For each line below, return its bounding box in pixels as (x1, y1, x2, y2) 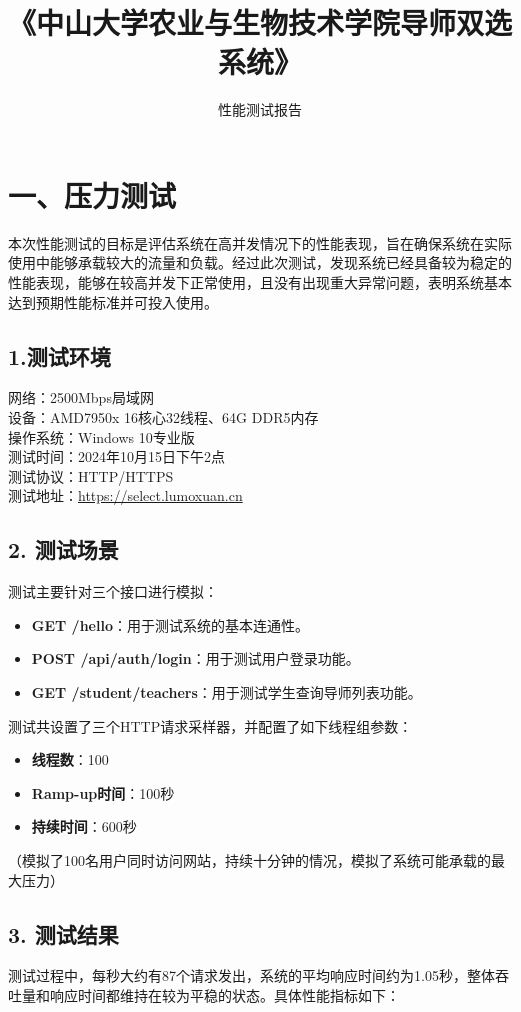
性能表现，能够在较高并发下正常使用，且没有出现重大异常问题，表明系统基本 (8, 272, 512, 293)
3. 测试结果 (8, 918, 119, 949)
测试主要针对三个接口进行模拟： (8, 581, 218, 602)
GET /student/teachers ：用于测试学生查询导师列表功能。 (31, 681, 422, 702)
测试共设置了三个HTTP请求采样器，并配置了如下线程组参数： (8, 715, 413, 736)
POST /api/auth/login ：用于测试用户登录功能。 (31, 648, 360, 669)
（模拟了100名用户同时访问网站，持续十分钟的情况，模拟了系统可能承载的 (8, 849, 491, 870)
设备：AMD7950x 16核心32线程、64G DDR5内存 (8, 407, 319, 428)
